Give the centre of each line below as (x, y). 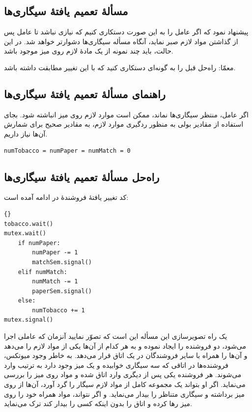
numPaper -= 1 (55, 253)
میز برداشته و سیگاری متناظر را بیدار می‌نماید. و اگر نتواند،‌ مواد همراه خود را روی (125, 394)
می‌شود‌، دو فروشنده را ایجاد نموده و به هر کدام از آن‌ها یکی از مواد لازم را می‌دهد (125, 345)
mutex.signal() (29, 320)
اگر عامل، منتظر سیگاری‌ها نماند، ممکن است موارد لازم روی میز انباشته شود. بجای (126, 114)
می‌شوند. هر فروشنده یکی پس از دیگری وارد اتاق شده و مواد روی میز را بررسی (123, 374)
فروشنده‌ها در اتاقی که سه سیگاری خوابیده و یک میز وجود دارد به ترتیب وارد (116, 365)
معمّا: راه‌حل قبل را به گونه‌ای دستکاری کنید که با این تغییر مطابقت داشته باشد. (120, 67)
